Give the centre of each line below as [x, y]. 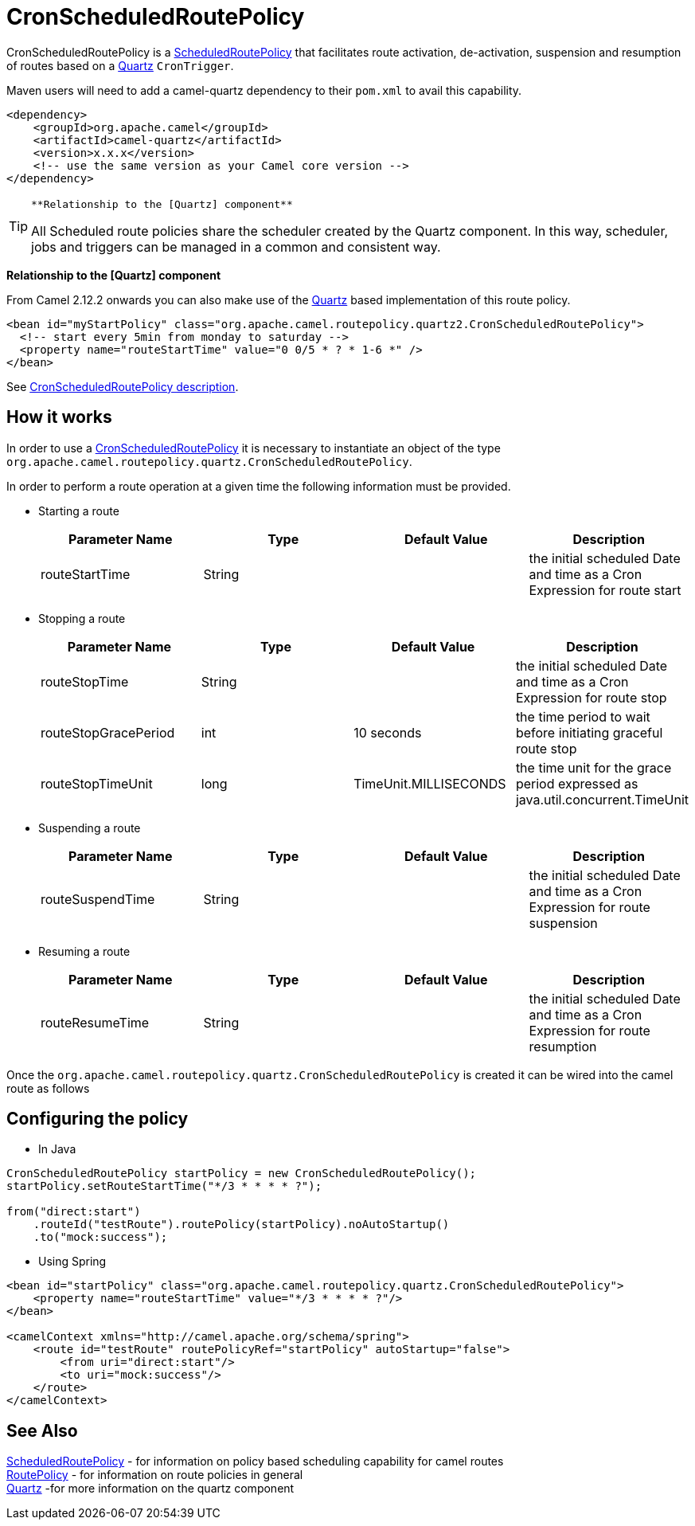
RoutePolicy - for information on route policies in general [155, 1475]
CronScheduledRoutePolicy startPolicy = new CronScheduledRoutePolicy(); [242, 1174]
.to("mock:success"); [100, 1237]
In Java [57, 1149]
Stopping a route [82, 618]
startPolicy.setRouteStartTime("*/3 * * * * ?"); [164, 1186]
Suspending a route [90, 828]
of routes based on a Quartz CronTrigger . [120, 65]
